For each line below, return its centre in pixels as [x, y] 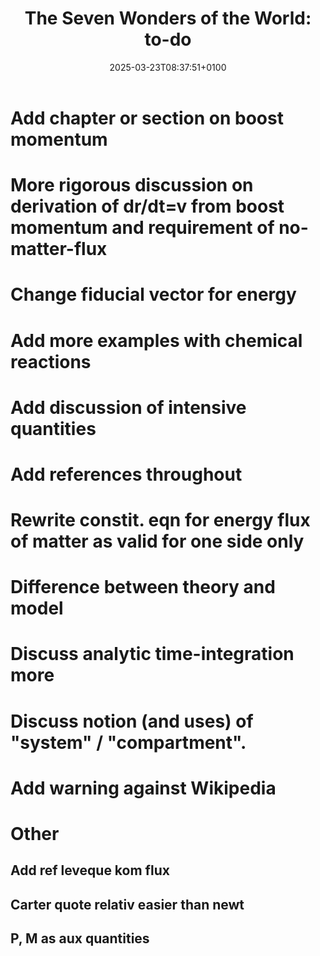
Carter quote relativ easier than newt [127, 904]
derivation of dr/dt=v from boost [147, 206]
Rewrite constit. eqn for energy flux [160, 520]
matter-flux [59, 249]
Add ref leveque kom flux [90, 870]
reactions [51, 361]
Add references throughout [126, 474]
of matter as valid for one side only [157, 541]
